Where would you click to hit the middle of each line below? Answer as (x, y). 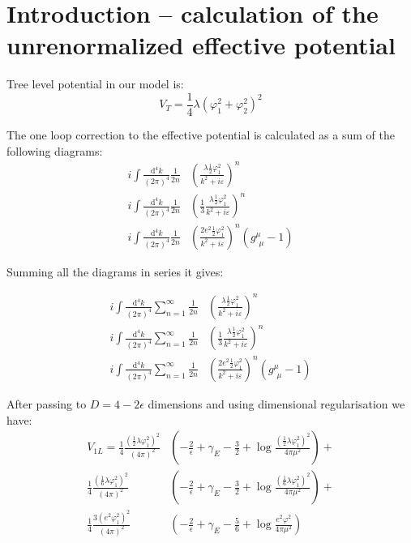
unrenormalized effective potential (201, 45)
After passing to (47, 403)
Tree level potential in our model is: (95, 84)
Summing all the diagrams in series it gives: (115, 271)
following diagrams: (55, 150)
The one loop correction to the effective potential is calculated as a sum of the (201, 134)
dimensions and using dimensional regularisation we (276, 403)
